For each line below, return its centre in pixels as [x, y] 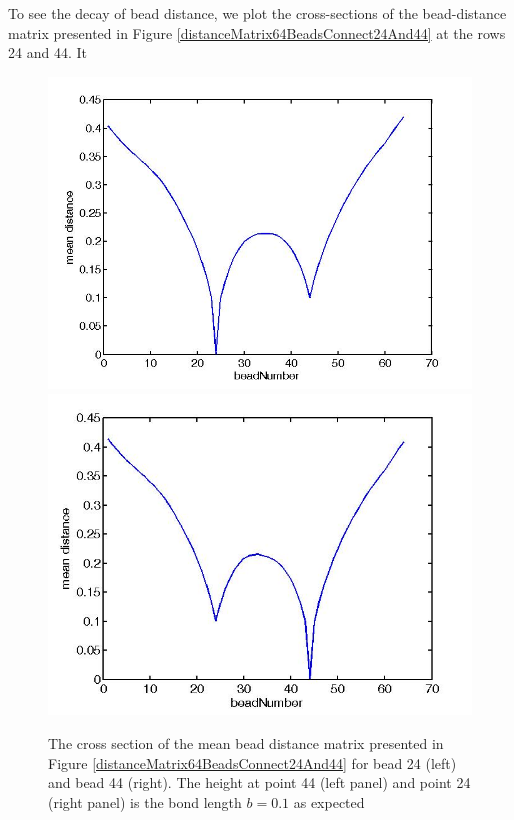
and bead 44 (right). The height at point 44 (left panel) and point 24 [259, 782]
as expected [329, 801]
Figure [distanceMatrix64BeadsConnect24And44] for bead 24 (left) [252, 762]
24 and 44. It [47, 52]
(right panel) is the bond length [145, 801]
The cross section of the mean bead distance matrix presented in [246, 743]
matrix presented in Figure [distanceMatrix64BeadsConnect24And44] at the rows [257, 32]
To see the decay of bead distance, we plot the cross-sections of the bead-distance [257, 13]
